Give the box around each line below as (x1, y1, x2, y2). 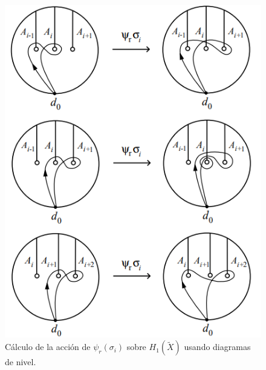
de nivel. (5, 355, 36, 368)
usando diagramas (184, 340, 251, 353)
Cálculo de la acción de (5, 340, 91, 353)
